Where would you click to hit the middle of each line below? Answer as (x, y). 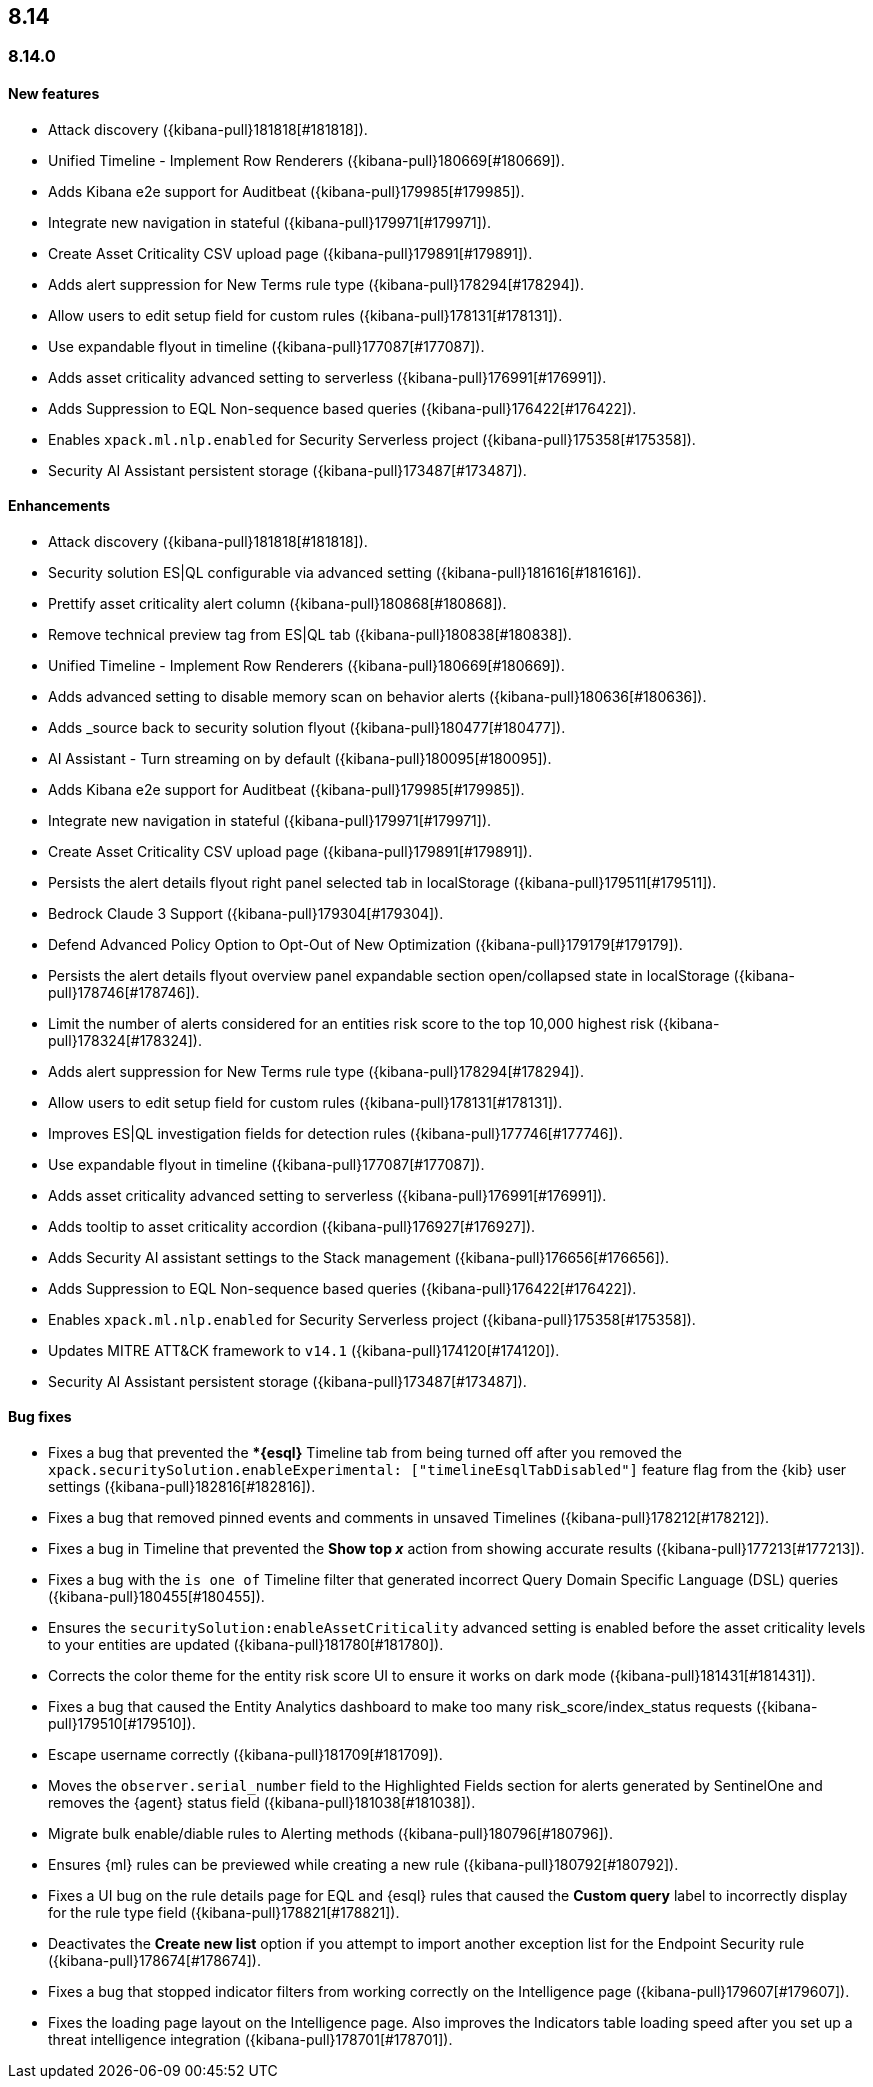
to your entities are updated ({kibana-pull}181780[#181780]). (246, 1645)
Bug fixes (40, 1417)
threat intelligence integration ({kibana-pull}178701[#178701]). (250, 2040)
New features (54, 94)
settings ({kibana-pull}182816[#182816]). (182, 1487)
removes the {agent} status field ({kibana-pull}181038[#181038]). (262, 1803)
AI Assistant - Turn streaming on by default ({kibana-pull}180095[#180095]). (300, 758)
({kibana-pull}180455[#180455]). (156, 1597)
